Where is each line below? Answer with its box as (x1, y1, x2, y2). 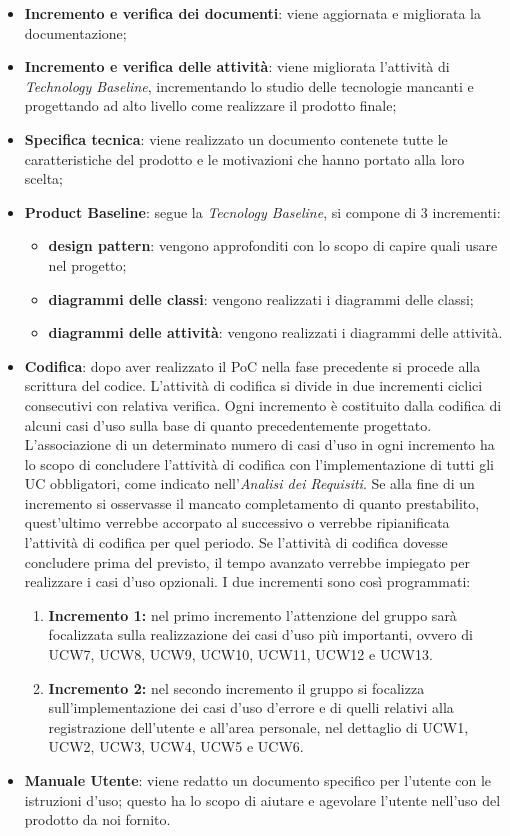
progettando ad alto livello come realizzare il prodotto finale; (24, 95, 397, 116)
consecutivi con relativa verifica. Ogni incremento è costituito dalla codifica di (24, 394, 502, 415)
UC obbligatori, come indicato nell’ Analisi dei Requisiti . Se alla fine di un (24, 473, 475, 494)
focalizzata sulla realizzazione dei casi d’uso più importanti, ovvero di (48, 624, 473, 645)
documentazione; (24, 22, 127, 43)
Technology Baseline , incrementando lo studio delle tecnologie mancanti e (24, 75, 474, 96)
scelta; (24, 168, 63, 189)
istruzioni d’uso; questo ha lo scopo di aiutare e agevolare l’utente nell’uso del (24, 789, 501, 810)
